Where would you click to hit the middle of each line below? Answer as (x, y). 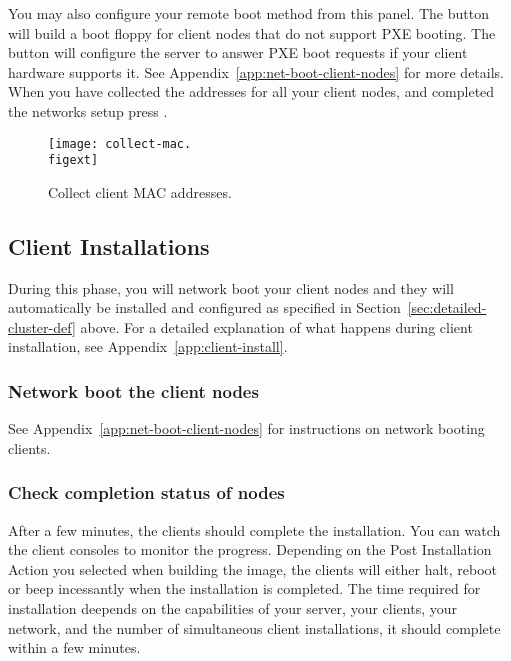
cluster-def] (42, 326)
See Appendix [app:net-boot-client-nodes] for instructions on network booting (246, 428)
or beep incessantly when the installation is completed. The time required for (244, 588)
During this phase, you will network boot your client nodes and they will (231, 287)
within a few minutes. (74, 647)
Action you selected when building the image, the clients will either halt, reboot (253, 568)
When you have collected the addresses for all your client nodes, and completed (251, 91)
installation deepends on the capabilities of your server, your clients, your (232, 608)
